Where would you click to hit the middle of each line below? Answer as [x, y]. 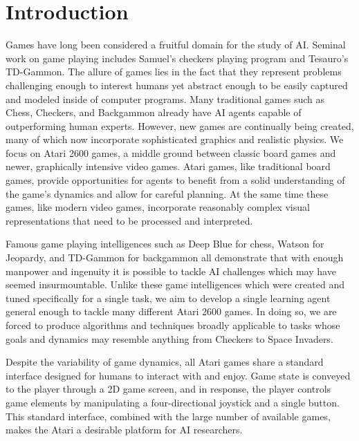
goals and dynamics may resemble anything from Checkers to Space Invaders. [169, 338]
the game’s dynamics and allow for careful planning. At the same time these [167, 193]
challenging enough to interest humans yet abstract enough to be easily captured [177, 85]
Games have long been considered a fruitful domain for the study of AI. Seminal [176, 45]
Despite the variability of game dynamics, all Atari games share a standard [165, 362]
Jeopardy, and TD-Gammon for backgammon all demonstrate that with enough [175, 257]
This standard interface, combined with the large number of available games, [168, 416]
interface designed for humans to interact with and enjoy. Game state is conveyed [178, 375]
